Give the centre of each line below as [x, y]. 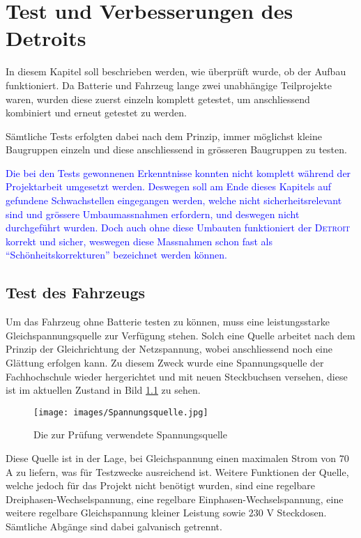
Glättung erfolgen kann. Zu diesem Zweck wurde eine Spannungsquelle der [165, 363]
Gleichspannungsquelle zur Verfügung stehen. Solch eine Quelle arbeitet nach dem [180, 335]
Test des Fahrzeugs [76, 292]
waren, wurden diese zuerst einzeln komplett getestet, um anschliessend [158, 99]
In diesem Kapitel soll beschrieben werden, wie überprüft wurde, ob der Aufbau [176, 71]
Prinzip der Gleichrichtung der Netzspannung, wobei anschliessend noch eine [169, 349]
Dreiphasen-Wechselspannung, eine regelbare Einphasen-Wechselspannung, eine [175, 499]
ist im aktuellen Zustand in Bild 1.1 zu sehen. [103, 390]
